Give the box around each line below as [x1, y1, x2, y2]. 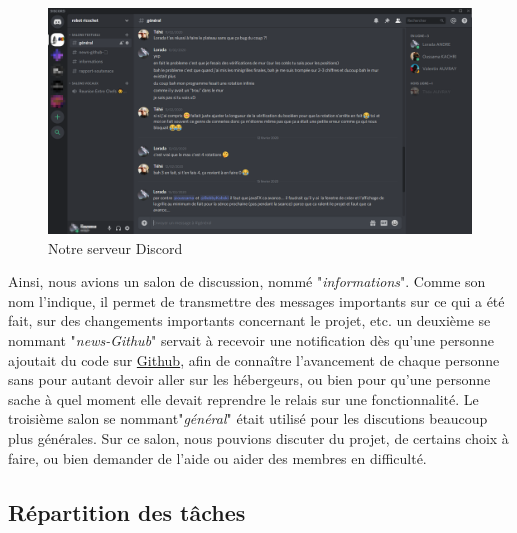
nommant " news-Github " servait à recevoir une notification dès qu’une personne [8, 330, 494, 351]
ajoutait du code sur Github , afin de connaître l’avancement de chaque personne [8, 349, 500, 370]
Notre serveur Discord [48, 237, 183, 258]
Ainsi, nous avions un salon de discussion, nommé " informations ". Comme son [8, 271, 486, 292]
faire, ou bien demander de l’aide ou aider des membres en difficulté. [8, 447, 427, 468]
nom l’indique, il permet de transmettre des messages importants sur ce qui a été [8, 290, 505, 311]
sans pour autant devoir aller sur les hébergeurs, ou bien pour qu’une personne [8, 369, 491, 390]
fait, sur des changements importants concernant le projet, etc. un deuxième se [8, 310, 491, 331]
